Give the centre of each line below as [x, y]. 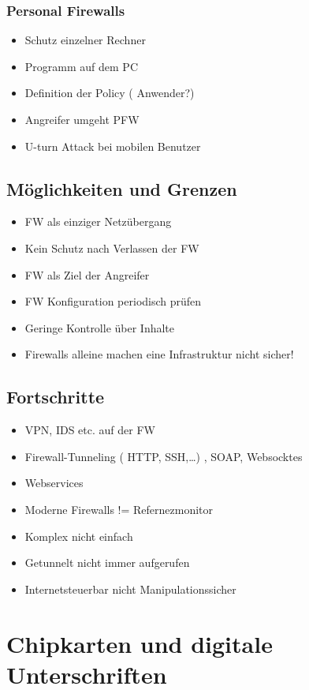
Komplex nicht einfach [79, 536]
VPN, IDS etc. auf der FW [90, 430]
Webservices [54, 483]
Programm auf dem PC [81, 66]
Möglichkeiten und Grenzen [122, 188]
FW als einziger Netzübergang [98, 221]
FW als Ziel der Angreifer [87, 274]
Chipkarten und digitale [140, 643]
